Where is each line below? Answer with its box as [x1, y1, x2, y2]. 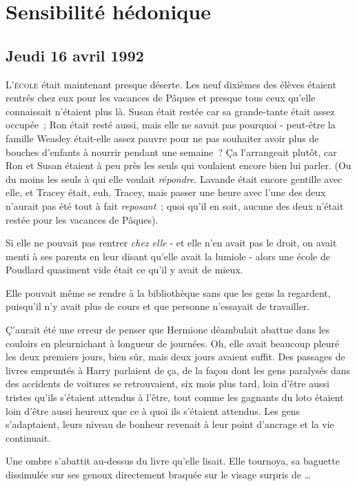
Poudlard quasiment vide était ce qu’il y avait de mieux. [6, 262, 243, 277]
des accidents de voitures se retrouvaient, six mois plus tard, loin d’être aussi [6, 376, 329, 391]
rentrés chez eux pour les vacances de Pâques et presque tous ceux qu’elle [6, 90, 316, 105]
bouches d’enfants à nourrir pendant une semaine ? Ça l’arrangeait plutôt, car [6, 144, 337, 159]
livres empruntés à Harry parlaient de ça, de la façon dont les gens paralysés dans [6, 362, 351, 377]
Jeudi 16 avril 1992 [6, 44, 144, 66]
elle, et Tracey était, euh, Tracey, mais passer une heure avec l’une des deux [6, 185, 326, 200]
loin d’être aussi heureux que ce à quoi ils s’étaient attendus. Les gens [6, 403, 300, 418]
